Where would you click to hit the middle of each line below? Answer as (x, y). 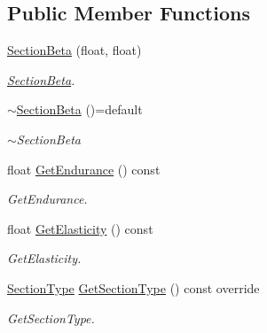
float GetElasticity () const (80, 228)
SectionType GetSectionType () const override (133, 287)
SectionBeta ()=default (79, 109)
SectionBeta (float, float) (75, 50)
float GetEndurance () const (84, 169)
